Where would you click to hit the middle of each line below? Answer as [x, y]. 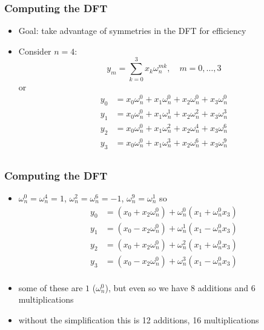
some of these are [51, 287]
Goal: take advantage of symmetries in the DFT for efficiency [132, 31]
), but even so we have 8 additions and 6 [180, 287]
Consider [35, 51]
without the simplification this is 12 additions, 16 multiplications [139, 319]
